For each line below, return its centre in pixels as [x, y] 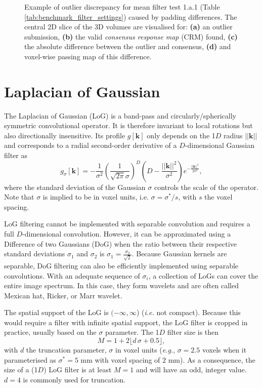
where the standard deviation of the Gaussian [75, 187]
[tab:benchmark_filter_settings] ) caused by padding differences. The [131, 16]
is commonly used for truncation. [74, 379]
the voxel [219, 197]
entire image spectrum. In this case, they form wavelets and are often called [121, 285]
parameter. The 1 [132, 332]
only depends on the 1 [181, 135]
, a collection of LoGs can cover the [203, 275]
